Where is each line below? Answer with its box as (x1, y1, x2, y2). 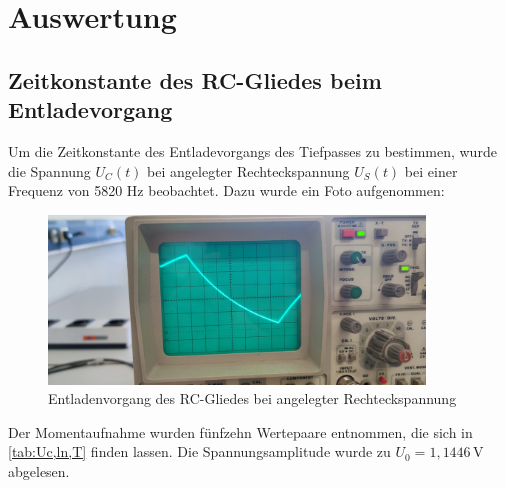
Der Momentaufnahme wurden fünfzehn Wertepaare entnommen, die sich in (8, 421, 473, 442)
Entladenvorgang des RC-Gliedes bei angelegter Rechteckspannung (48, 388, 457, 409)
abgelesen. (8, 460, 70, 481)
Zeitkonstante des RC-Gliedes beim (8, 64, 382, 95)
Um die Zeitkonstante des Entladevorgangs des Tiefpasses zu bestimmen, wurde (8, 140, 497, 161)
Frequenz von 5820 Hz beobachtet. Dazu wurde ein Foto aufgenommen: (8, 180, 445, 201)
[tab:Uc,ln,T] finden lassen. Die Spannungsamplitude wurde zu (8, 441, 391, 462)
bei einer (404, 160, 458, 181)
